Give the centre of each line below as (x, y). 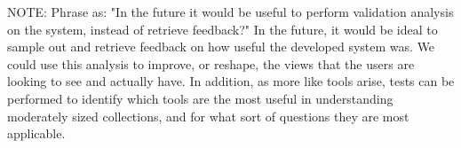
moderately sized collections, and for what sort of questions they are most (208, 116)
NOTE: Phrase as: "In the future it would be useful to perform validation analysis (230, 12)
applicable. (36, 133)
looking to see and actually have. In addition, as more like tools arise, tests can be (231, 81)
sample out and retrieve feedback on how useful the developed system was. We (221, 47)
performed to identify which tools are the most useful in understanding (200, 98)
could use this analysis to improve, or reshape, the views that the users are (211, 63)
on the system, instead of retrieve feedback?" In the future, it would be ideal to (223, 29)
